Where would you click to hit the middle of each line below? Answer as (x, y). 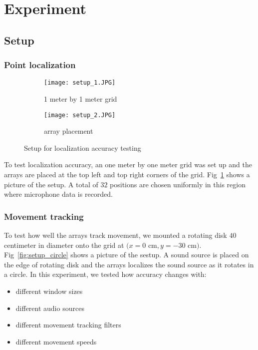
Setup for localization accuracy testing (83, 147)
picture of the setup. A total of (51, 184)
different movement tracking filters (68, 325)
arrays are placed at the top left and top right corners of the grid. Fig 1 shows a (127, 174)
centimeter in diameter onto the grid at (64, 245)
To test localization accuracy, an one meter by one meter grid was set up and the (128, 164)
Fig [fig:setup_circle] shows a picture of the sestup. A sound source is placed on (127, 255)
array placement (69, 131)
